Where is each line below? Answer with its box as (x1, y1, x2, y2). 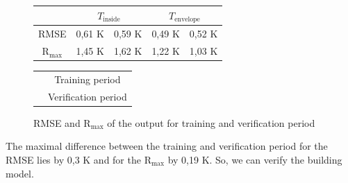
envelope (174, 15, 200, 23)
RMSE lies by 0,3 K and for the (6, 152, 141, 167)
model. (6, 166, 34, 180)
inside (103, 16, 120, 24)
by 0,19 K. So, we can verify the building (167, 152, 342, 167)
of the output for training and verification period (107, 115, 315, 130)
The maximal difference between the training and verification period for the (6, 139, 328, 153)
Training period (54, 71, 121, 86)
